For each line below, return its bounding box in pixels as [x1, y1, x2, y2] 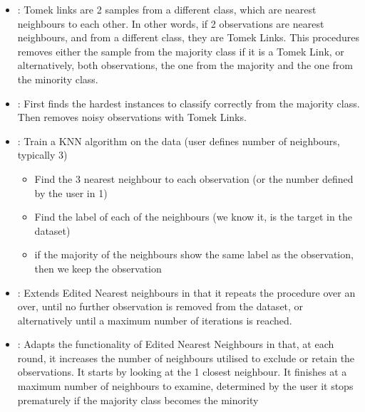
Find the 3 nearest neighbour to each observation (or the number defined [34, 171, 354, 186]
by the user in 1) [34, 185, 108, 200]
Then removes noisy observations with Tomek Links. [17, 110, 247, 125]
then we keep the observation [34, 260, 162, 275]
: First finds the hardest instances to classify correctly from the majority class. [17, 95, 360, 110]
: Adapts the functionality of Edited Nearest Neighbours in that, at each [17, 337, 334, 352]
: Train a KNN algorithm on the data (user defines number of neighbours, [17, 133, 340, 148]
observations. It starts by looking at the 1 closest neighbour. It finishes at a [17, 364, 347, 379]
